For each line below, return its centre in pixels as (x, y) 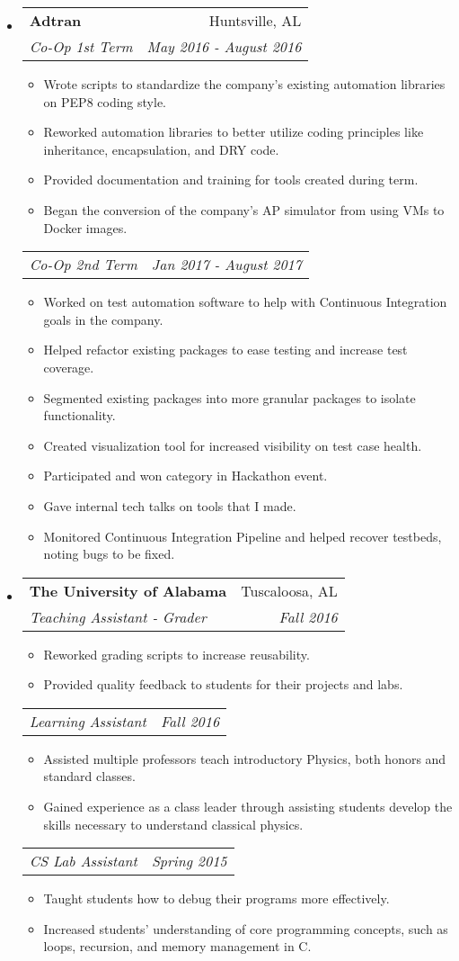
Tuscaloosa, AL (289, 590)
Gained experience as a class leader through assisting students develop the (248, 807)
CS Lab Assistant (83, 861)
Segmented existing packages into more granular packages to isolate (229, 397)
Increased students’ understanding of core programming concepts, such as (246, 928)
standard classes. (89, 776)
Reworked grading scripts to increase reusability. (177, 654)
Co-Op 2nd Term (83, 265)
